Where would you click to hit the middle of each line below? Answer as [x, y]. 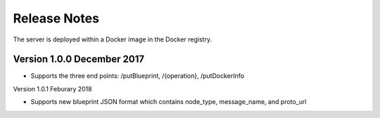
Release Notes [56, 18]
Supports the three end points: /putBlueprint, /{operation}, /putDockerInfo [138, 76]
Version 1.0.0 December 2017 [78, 59]
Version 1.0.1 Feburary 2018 [52, 88]
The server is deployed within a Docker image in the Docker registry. [113, 39]
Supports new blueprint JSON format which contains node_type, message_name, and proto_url [169, 102]
